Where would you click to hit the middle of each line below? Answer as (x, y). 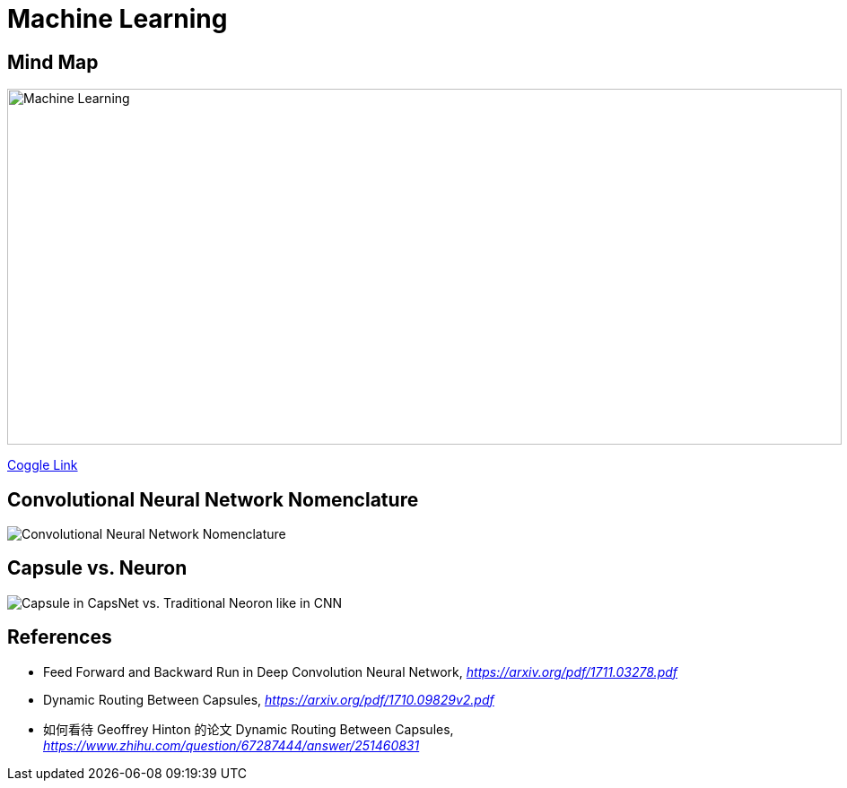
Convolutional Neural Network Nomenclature (213, 499)
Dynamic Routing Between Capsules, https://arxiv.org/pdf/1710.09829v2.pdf (269, 699)
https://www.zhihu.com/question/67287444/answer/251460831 (231, 745)
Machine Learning (118, 19)
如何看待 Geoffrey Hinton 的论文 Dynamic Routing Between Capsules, (249, 729)
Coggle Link (43, 465)
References (60, 637)
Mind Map (53, 62)
